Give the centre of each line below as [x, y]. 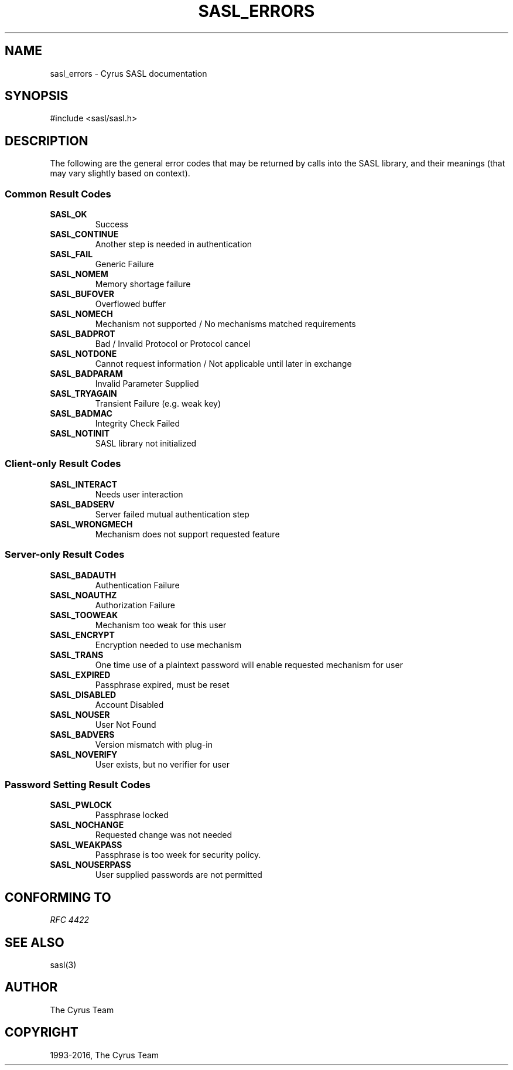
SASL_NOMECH [81, 314]
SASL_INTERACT [84, 484]
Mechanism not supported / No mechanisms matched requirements [225, 324]
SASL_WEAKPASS [86, 845]
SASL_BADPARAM [86, 374]
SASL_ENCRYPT [82, 635]
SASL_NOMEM [79, 274]
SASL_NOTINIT [80, 434]
